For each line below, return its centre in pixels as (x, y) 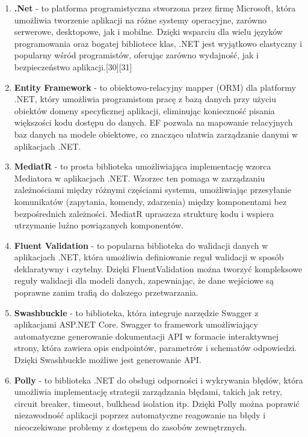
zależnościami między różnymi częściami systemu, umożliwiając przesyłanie (152, 190)
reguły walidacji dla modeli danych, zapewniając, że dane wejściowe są (144, 280)
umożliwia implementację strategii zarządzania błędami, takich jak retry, (148, 392)
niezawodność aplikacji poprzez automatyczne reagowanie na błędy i (140, 415)
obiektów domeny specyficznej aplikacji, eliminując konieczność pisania (144, 110)
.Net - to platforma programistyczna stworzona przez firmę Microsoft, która (155, 8)
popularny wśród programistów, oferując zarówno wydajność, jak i (136, 55)
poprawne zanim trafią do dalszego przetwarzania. (106, 292)
